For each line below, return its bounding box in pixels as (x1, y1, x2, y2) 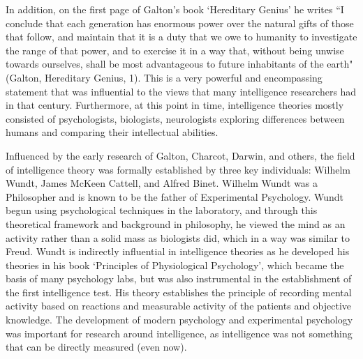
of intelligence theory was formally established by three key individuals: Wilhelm (6, 162, 350, 176)
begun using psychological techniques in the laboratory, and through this (6, 203, 318, 217)
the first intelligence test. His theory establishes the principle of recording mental (6, 284, 352, 299)
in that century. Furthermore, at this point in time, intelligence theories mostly (6, 98, 344, 112)
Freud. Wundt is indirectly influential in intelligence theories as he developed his (6, 244, 350, 259)
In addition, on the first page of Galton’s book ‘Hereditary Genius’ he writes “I (6, 2, 344, 16)
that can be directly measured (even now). (6, 339, 187, 354)
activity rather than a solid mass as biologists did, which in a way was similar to (6, 230, 350, 245)
